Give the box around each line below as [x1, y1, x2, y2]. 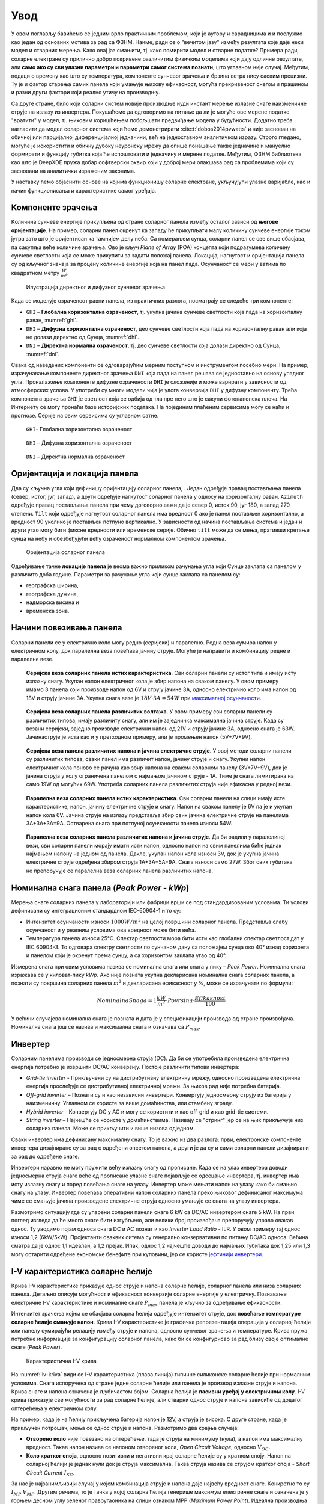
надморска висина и [26, 599, 79, 606]
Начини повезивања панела [11, 623, 122, 633]
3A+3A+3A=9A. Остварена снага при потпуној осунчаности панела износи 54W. [26, 819, 233, 827]
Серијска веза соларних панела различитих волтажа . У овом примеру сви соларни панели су [26, 708, 273, 715]
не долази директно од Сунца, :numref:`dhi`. [26, 333, 139, 341]
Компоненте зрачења [11, 202, 98, 213]
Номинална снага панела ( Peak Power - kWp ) [11, 883, 190, 893]
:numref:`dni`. [26, 350, 60, 357]
